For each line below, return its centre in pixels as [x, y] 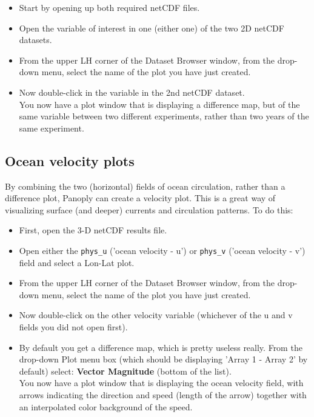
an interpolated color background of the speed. [106, 406]
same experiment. [52, 128]
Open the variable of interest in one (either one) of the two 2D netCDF [152, 28]
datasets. [35, 40]
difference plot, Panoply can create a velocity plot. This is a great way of [140, 198]
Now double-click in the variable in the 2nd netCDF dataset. [132, 92]
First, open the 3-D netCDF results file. [93, 230]
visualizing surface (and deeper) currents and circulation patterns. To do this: [149, 209]
